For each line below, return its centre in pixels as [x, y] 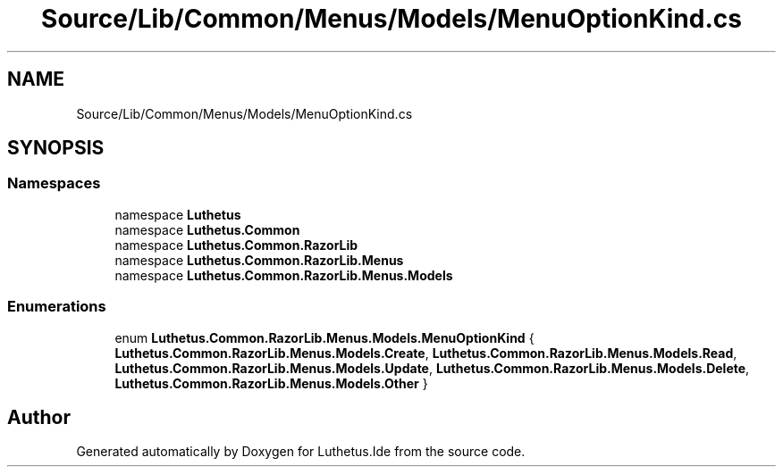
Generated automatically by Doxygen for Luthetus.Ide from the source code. [301, 452]
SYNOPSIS [56, 148]
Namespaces [54, 183]
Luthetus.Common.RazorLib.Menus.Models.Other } [271, 383]
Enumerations [57, 307]
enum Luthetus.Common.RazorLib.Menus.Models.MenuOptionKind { [324, 337]
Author [39, 417]
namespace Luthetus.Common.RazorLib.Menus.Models [284, 275]
